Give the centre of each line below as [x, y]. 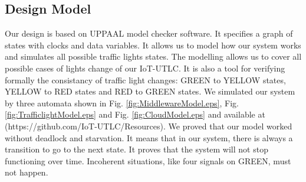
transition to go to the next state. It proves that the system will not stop [136, 149]
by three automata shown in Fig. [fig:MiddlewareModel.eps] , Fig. [122, 103]
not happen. [27, 172]
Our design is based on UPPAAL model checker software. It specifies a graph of [149, 33]
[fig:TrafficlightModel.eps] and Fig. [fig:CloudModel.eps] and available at [135, 114]
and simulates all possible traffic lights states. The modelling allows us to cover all [153, 56]
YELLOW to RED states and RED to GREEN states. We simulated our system [150, 91]
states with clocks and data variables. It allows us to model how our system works [153, 45]
